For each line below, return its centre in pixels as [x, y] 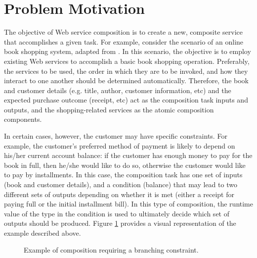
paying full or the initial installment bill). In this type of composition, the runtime [128, 204]
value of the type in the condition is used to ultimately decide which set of [117, 213]
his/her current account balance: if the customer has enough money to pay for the [128, 155]
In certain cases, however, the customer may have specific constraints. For [116, 136]
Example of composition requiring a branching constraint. [111, 249]
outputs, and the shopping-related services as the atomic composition [109, 109]
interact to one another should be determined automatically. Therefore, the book [126, 80]
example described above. [43, 233]
